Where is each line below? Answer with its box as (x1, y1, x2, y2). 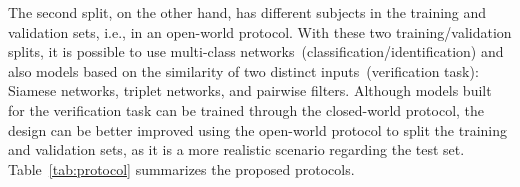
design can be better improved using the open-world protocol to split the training (8, 119, 508, 140)
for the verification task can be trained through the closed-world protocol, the (8, 99, 485, 120)
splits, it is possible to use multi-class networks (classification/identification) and (8, 41, 504, 62)
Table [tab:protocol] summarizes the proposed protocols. (8, 158, 355, 179)
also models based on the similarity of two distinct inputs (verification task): (8, 60, 479, 81)
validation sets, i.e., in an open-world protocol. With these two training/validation (8, 21, 512, 42)
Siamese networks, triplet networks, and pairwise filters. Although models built (8, 80, 492, 101)
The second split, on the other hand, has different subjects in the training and (8, 2, 487, 22)
